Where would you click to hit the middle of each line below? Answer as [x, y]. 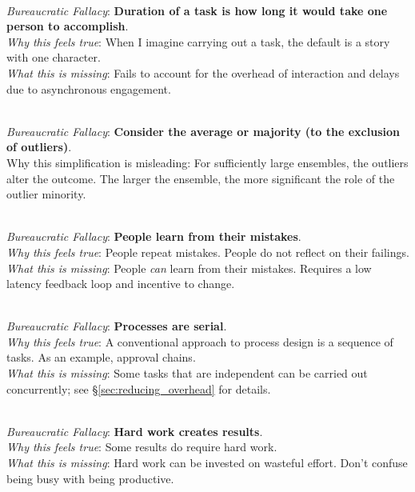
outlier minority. [46, 194]
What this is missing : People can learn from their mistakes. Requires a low [189, 268]
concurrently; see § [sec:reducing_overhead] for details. [139, 388]
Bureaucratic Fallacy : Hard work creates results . [135, 431]
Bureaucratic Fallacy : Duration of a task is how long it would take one [197, 10]
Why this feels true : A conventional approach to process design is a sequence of [200, 341]
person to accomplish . [68, 26]
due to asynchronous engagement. [89, 88]
